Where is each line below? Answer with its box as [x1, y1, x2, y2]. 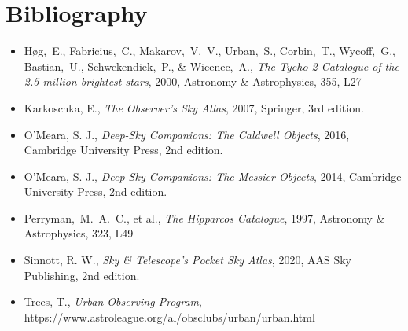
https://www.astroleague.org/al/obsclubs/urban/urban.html [24, 308, 315, 325]
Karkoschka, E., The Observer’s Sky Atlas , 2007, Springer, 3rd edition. [24, 99, 364, 116]
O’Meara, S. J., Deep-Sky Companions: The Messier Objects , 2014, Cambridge [24, 167, 402, 184]
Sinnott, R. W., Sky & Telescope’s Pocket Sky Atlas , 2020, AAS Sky [24, 252, 351, 268]
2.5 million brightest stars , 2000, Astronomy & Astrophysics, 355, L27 [24, 73, 362, 90]
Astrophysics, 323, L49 [24, 225, 134, 241]
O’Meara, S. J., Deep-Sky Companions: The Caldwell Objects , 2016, [24, 126, 350, 142]
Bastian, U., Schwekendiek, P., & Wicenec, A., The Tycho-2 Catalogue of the [24, 57, 399, 74]
